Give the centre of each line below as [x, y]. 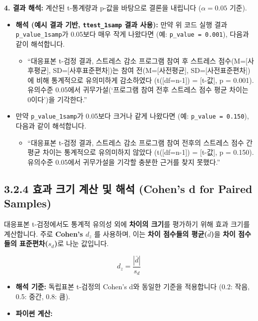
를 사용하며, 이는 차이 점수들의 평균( [151, 233]
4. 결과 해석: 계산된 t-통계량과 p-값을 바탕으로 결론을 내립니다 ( [103, 7]
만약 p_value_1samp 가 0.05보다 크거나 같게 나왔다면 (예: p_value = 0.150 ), [132, 116]
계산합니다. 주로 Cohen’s [44, 233]
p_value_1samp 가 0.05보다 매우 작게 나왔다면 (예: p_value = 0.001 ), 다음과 [132, 34]
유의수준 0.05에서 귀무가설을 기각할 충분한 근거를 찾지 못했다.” [124, 161]
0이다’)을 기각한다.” [57, 99]
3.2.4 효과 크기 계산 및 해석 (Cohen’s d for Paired [128, 188]
